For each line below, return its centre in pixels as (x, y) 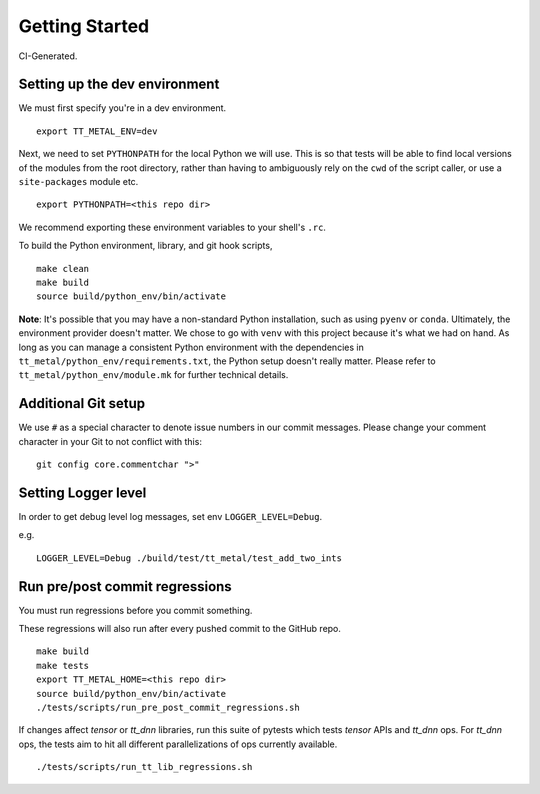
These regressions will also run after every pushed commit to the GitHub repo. (180, 628)
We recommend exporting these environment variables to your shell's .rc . (172, 227)
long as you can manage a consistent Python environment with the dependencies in (191, 347)
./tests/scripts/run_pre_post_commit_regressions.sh (168, 707)
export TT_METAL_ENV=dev (97, 131)
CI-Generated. (48, 56)
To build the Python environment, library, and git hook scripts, (145, 246)
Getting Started (84, 26)
